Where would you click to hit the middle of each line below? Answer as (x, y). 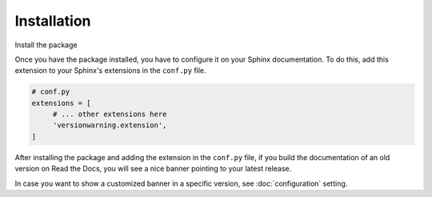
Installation (53, 21)
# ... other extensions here (110, 115)
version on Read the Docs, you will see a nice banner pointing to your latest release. (153, 169)
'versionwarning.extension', (110, 125)
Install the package (46, 45)
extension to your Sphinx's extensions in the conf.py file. (111, 70)
